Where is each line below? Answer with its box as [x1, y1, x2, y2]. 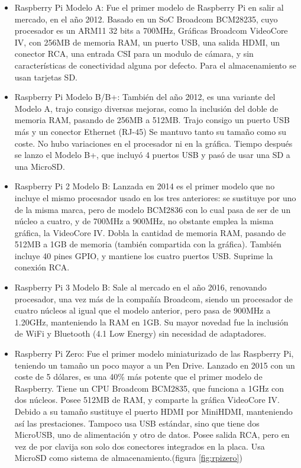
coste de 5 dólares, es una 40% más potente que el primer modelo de [14, 370, 263, 383]
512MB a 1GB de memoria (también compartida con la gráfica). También [14, 238, 281, 250]
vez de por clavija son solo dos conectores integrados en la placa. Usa [14, 440, 265, 452]
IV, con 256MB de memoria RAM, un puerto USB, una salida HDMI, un [14, 35, 280, 48]
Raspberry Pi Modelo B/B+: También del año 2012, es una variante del [14, 91, 276, 103]
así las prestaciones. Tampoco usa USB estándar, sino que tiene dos [14, 417, 260, 429]
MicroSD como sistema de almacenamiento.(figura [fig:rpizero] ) [14, 451, 242, 464]
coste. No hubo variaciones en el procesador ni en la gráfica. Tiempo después [14, 137, 293, 149]
